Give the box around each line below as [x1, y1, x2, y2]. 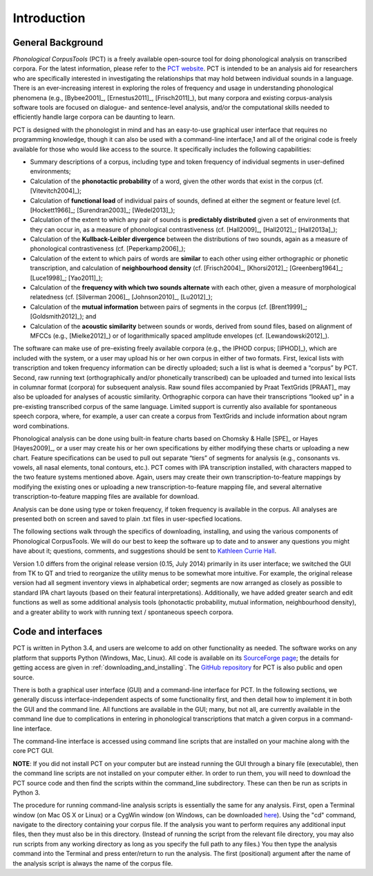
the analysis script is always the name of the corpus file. [12, 859, 173, 867]
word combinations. [12, 421, 69, 430]
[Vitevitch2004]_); [30, 187, 82, 195]
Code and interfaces [12, 626, 103, 638]
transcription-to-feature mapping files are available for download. [12, 493, 200, 501]
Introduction [12, 10, 86, 26]
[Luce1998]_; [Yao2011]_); [30, 274, 103, 282]
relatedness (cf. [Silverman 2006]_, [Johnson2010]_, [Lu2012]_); [30, 293, 213, 301]
